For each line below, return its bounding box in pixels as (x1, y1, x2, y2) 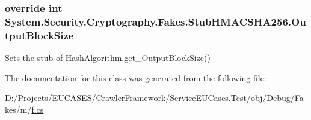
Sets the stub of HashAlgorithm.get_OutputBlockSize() (5, 51, 211, 64)
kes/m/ (5, 103, 32, 115)
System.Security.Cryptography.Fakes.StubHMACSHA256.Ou (5, 14, 306, 29)
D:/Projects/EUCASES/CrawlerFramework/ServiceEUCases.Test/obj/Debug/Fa (5, 91, 304, 104)
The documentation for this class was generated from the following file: (5, 71, 266, 84)
